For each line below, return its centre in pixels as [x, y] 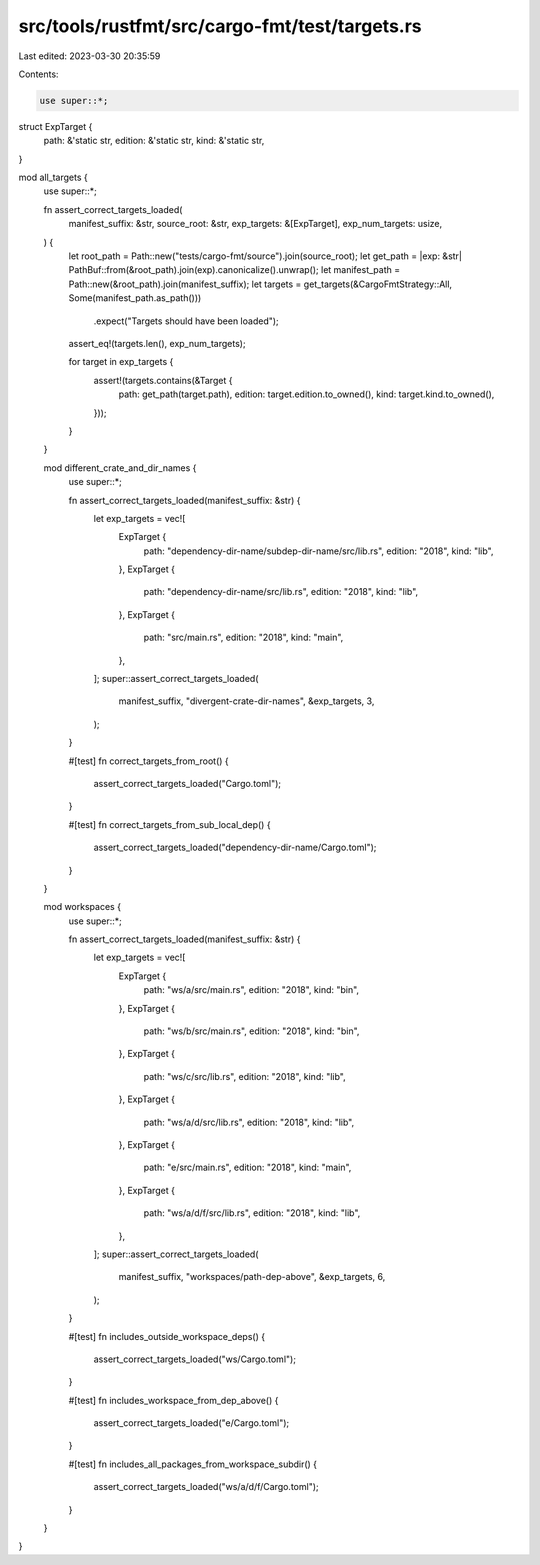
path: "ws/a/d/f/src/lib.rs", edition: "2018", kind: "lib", [252, 1213]
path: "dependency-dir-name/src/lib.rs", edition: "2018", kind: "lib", [281, 592]
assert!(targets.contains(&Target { [163, 380]
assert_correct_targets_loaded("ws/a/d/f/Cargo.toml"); [206, 1487]
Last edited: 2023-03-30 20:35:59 [89, 56]
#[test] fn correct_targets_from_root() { [148, 761]
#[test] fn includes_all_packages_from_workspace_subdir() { [193, 1464]
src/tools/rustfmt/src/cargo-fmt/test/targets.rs [220, 26]
